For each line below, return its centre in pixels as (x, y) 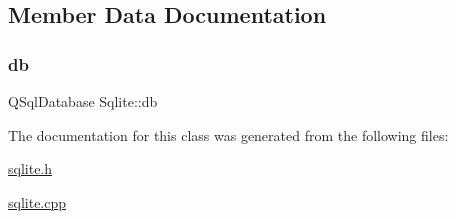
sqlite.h (30, 168)
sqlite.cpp (37, 201)
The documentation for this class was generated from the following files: (228, 134)
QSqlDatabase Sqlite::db (83, 101)
